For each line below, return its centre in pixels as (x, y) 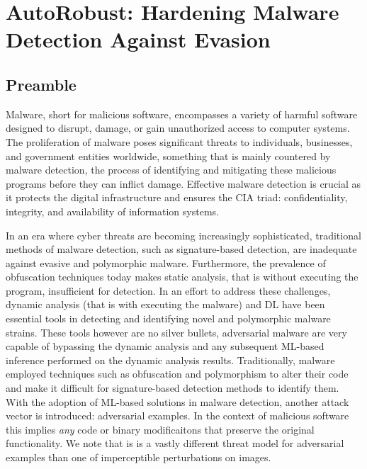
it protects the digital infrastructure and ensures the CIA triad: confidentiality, (177, 197)
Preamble (41, 84)
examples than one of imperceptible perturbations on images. (139, 457)
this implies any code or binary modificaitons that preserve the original (160, 429)
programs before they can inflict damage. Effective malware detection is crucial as (183, 183)
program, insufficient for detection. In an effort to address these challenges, (168, 290)
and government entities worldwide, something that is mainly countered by (168, 156)
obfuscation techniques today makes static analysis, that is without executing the (182, 277)
